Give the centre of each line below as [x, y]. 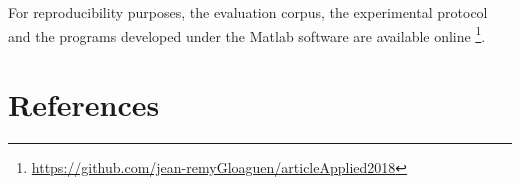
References [84, 104]
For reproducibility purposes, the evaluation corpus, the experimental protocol [248, 12]
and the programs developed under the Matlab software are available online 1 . [247, 34]
